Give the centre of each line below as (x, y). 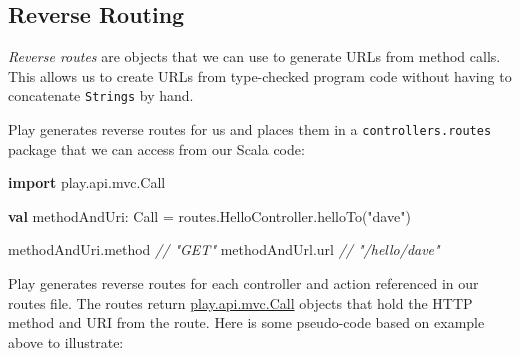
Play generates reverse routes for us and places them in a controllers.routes (250, 129)
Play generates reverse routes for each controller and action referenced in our (243, 283)
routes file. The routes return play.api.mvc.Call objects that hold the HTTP (240, 302)
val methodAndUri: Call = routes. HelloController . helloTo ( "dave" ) (209, 215)
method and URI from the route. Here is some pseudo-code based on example (246, 322)
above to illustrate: (66, 341)
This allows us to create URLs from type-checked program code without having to (260, 75)
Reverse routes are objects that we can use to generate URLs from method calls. (254, 56)
